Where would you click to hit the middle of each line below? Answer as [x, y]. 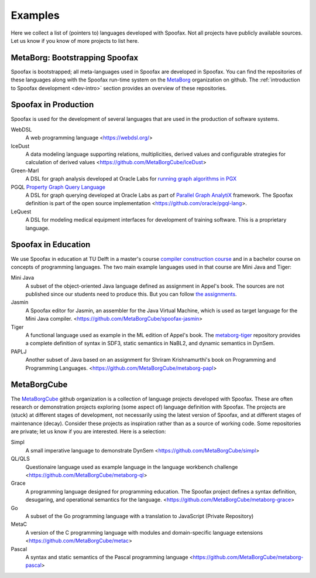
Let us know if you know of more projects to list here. [75, 40]
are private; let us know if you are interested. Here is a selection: [88, 431]
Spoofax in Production [52, 105]
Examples [35, 15]
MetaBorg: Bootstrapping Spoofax [75, 58]
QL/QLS [20, 459]
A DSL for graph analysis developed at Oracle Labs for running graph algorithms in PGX [131, 179]
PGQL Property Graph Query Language [58, 187]
